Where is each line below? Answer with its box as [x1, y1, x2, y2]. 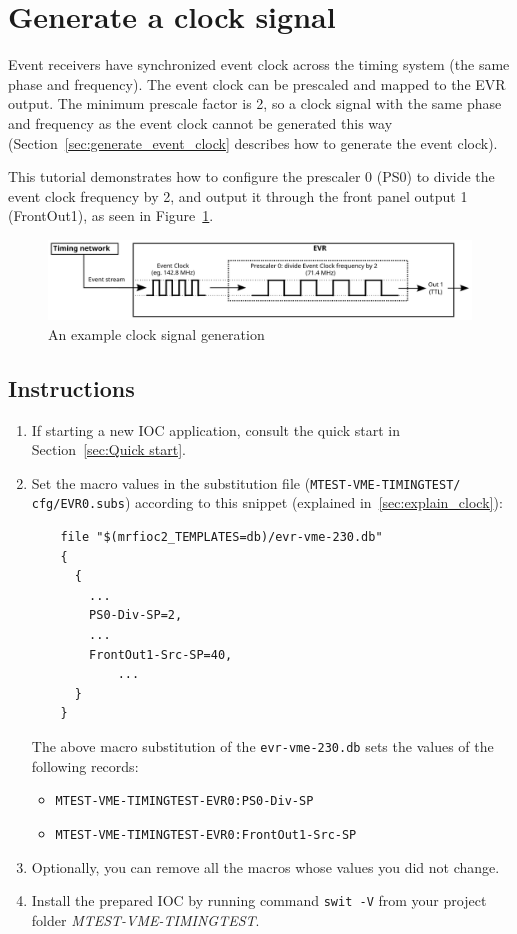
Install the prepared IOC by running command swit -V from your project [31, 890, 487, 911]
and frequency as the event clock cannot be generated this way [8, 112, 393, 133]
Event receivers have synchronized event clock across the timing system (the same [8, 54, 510, 75]
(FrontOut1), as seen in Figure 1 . [8, 205, 214, 226]
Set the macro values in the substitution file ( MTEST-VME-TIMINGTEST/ [31, 472, 461, 493]
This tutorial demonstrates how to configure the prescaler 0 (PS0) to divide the [8, 166, 495, 187]
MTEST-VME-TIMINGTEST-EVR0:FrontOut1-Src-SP [55, 827, 357, 842]
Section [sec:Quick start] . [31, 439, 187, 460]
